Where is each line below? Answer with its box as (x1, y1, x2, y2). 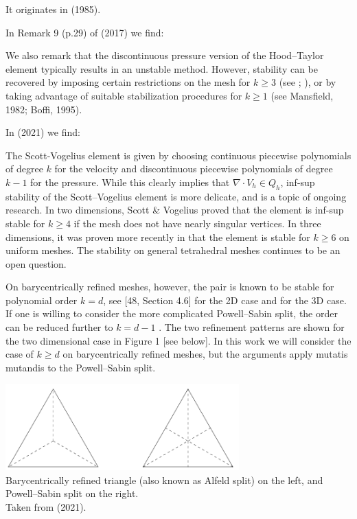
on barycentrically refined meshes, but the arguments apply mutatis (62, 347, 348, 361)
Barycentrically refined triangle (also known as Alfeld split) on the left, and (5, 472, 323, 487)
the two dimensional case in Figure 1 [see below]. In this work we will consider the (5, 333, 352, 347)
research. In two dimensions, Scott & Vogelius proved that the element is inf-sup (5, 203, 344, 217)
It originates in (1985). (5, 2, 101, 16)
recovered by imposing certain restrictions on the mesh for (5, 75, 251, 89)
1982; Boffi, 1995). (5, 102, 82, 116)
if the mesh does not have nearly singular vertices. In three (73, 216, 321, 230)
